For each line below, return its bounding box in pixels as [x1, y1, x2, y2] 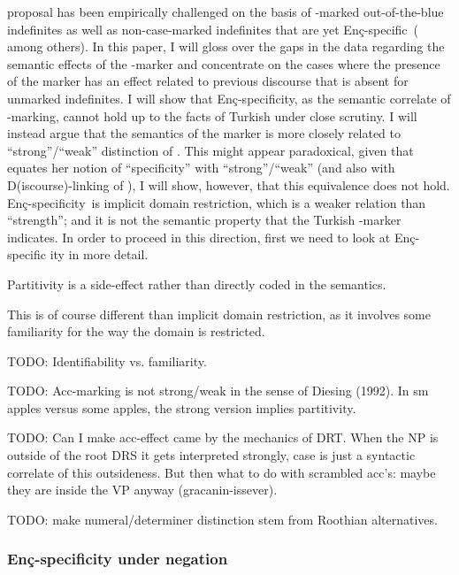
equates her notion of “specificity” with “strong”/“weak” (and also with [7, 158, 395, 177]
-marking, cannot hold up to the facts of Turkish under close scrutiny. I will [7, 106, 417, 125]
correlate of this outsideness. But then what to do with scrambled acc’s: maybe [7, 463, 436, 481]
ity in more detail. [50, 245, 149, 264]
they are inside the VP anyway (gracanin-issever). [7, 480, 278, 499]
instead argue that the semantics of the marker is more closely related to [7, 124, 402, 142]
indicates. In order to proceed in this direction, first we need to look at [7, 227, 391, 246]
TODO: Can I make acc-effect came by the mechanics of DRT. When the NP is [7, 428, 439, 447]
